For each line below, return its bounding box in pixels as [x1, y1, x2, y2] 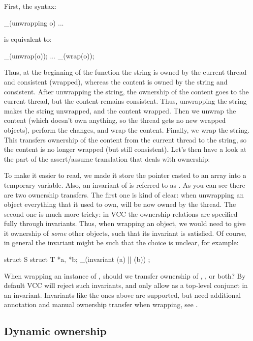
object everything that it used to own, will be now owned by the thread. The [4, 199, 236, 209]
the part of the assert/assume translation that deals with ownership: [4, 153, 210, 164]
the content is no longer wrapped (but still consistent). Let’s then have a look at [4, 144, 247, 154]
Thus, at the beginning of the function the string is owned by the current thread [4, 67, 247, 77]
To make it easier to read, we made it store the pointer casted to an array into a [4, 170, 247, 180]
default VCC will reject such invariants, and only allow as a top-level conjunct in [4, 280, 248, 290]
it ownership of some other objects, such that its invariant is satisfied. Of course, [4, 227, 247, 238]
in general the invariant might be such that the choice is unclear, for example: [4, 237, 239, 248]
